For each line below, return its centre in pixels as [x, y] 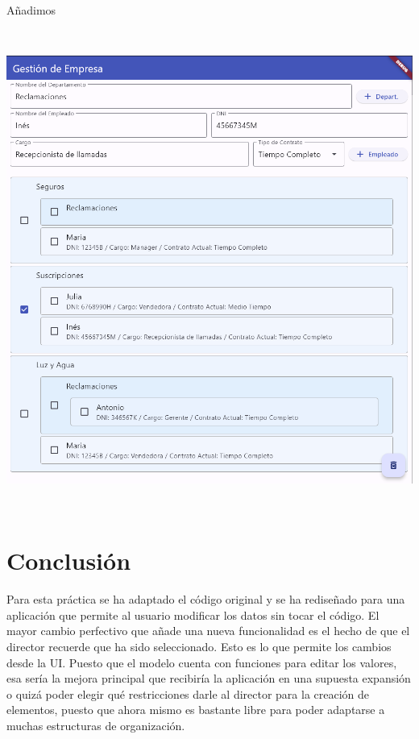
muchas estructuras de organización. [96, 726]
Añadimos [31, 10]
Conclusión [69, 560]
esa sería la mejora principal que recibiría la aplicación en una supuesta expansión [209, 678]
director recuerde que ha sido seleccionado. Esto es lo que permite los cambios [199, 647]
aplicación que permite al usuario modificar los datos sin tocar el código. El [193, 614]
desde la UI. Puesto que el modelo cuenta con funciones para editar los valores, [202, 662]
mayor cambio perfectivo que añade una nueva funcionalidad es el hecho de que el [208, 631]
